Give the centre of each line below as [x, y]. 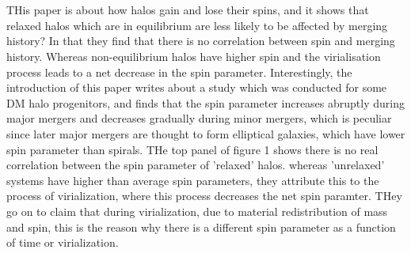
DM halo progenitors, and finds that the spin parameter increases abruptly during [205, 102]
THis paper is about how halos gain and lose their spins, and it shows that [188, 10]
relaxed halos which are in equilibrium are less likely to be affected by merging [197, 25]
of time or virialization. [63, 242]
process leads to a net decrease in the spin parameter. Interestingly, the [179, 72]
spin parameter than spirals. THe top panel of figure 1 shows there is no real [192, 149]
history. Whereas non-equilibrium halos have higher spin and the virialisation [194, 56]
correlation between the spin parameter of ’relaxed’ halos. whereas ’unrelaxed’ [196, 165]
